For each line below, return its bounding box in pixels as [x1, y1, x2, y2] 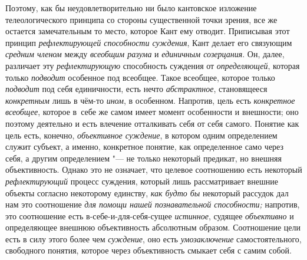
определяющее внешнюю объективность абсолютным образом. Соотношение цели [5, 221, 301, 233]
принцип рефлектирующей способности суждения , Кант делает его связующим [5, 36, 292, 48]
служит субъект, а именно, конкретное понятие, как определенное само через [5, 140, 284, 153]
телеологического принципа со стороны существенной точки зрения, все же [5, 13, 278, 25]
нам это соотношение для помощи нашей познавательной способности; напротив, [5, 198, 300, 210]
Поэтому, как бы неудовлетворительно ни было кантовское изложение [5, 2, 257, 14]
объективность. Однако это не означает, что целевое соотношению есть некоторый [5, 163, 302, 176]
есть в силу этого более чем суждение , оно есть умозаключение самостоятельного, [5, 232, 302, 245]
